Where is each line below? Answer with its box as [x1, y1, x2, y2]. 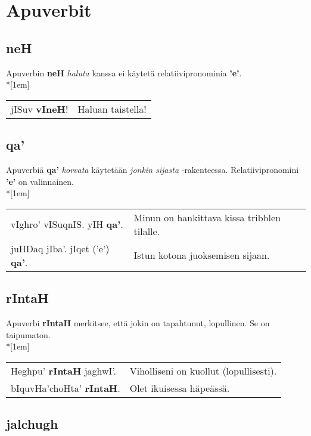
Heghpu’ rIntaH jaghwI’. [11, 363, 117, 378]
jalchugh [6, 415, 58, 433]
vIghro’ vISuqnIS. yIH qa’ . [11, 217, 123, 231]
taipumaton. [6, 328, 51, 341]
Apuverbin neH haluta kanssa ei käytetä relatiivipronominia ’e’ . [6, 66, 242, 79]
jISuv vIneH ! [11, 101, 69, 116]
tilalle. [133, 224, 160, 238]
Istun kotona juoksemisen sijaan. [133, 248, 270, 262]
